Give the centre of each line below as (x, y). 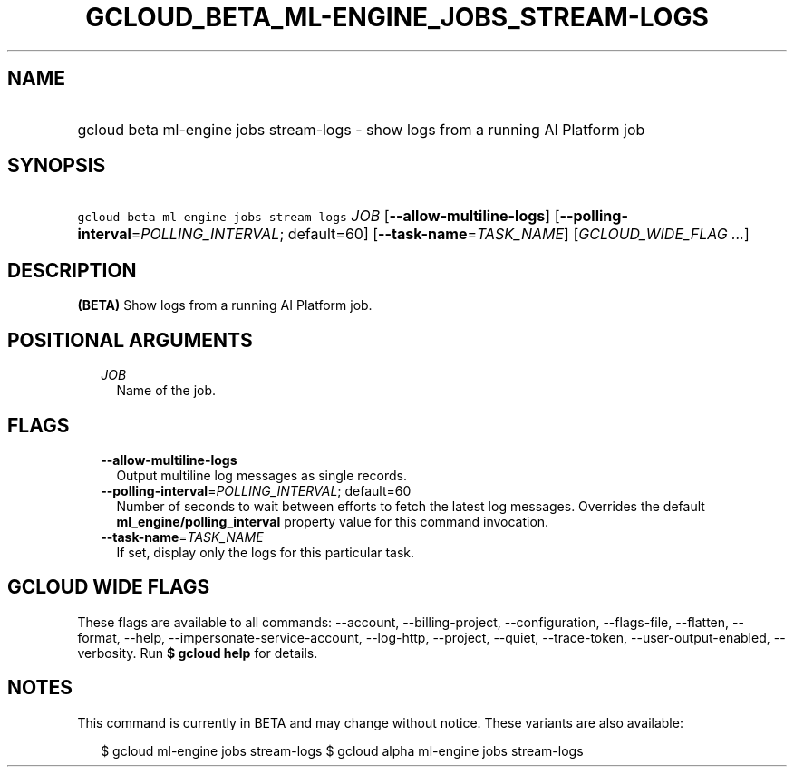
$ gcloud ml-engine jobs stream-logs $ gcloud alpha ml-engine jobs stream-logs (342, 750)
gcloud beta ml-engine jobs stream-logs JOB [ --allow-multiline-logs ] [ (319, 216)
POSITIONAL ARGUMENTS (130, 340)
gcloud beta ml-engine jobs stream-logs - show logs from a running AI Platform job (361, 129)
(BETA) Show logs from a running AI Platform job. (225, 305)
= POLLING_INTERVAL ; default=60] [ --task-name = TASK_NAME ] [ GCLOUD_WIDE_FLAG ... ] (440, 234)
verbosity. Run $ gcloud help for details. (198, 653)
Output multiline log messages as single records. (261, 475)
